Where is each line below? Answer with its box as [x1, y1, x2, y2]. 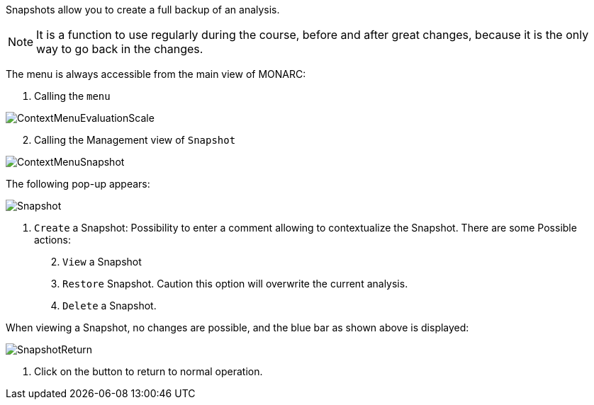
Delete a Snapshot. [62, 300, 157, 312]
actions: [34, 234, 71, 246]
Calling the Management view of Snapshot [34, 134, 236, 146]
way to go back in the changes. [36, 42, 203, 56]
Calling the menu [34, 90, 111, 102]
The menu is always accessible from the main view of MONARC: [6, 68, 306, 80]
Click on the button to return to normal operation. [34, 365, 263, 377]
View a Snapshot [62, 256, 142, 268]
